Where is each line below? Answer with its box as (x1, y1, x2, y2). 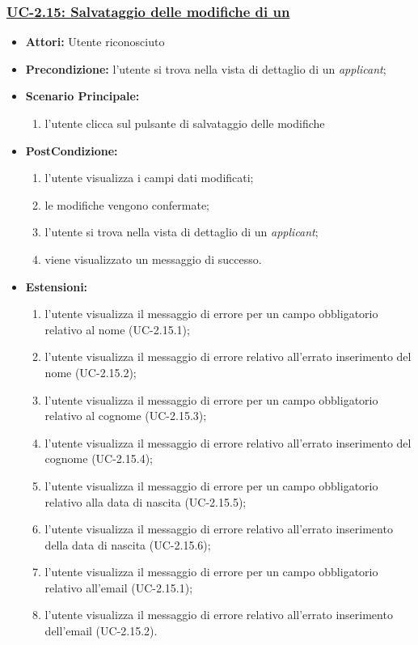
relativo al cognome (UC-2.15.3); (44, 407, 207, 424)
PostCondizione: (25, 142, 118, 159)
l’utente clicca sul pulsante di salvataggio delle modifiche (44, 115, 325, 131)
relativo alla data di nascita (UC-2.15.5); (44, 493, 247, 510)
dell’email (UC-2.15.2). (44, 622, 158, 639)
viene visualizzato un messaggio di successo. (44, 250, 262, 267)
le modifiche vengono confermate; (44, 196, 210, 213)
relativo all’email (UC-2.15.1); (44, 579, 193, 596)
